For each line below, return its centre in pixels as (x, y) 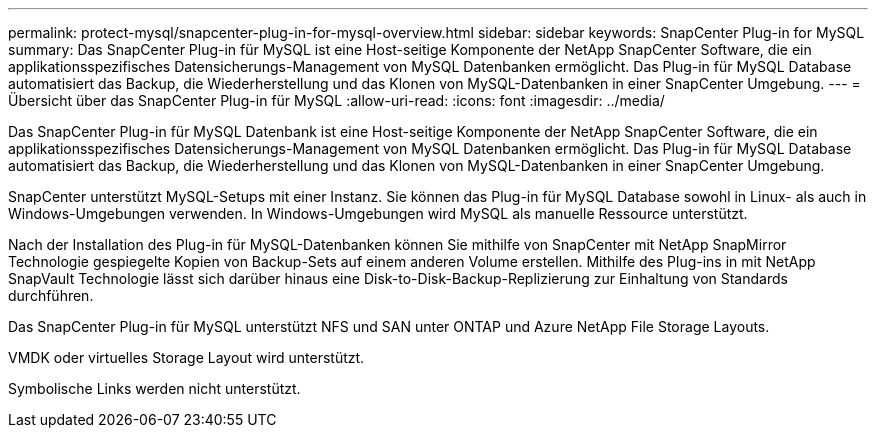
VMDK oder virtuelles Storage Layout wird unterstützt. (186, 357)
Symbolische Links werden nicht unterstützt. (154, 388)
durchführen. (51, 295)
